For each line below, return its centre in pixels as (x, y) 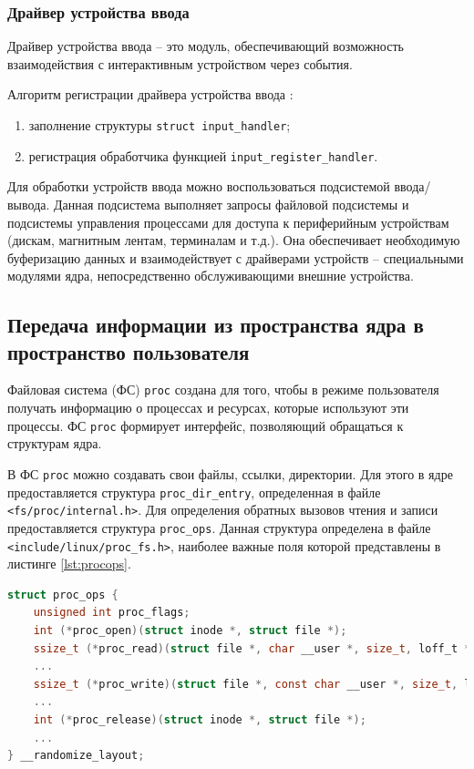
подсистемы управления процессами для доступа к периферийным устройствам (228, 222)
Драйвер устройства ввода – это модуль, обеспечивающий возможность (206, 46)
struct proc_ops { (63, 595)
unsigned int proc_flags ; (112, 613)
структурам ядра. (55, 443)
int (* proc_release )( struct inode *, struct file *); (200, 720)
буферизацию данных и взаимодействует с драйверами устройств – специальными (236, 257)
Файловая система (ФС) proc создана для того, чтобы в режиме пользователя (223, 390)
